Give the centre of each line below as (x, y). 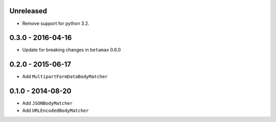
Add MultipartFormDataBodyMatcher (65, 77)
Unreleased (28, 11)
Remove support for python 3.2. (56, 23)
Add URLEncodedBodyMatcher (55, 110)
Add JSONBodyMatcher (48, 103)
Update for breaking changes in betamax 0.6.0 (72, 50)
